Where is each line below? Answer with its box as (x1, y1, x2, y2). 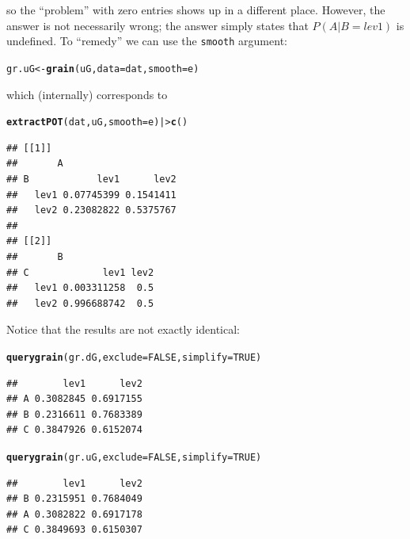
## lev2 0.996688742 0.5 (6, 297, 154, 309)
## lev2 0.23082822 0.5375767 (6, 205, 177, 216)
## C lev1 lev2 (6, 266, 154, 278)
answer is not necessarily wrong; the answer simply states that (6, 17, 309, 33)
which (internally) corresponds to (6, 86, 168, 102)
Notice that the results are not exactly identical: (6, 321, 240, 338)
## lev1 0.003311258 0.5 (6, 282, 154, 294)
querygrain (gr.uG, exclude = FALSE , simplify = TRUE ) (6, 451, 262, 463)
